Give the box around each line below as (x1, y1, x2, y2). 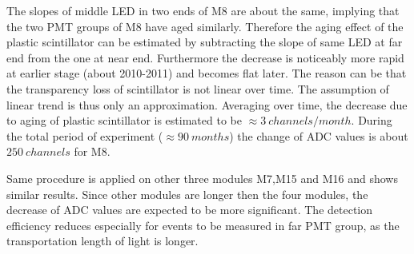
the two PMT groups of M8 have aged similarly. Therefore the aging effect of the (6, 18, 404, 34)
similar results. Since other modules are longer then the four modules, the (6, 185, 368, 202)
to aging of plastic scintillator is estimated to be (6, 112, 242, 129)
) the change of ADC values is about (229, 127, 408, 144)
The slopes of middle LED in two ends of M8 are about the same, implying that (6, 2, 400, 18)
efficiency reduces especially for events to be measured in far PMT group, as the (6, 216, 400, 233)
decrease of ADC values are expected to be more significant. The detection (6, 201, 373, 218)
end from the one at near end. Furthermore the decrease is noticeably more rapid (6, 49, 404, 65)
